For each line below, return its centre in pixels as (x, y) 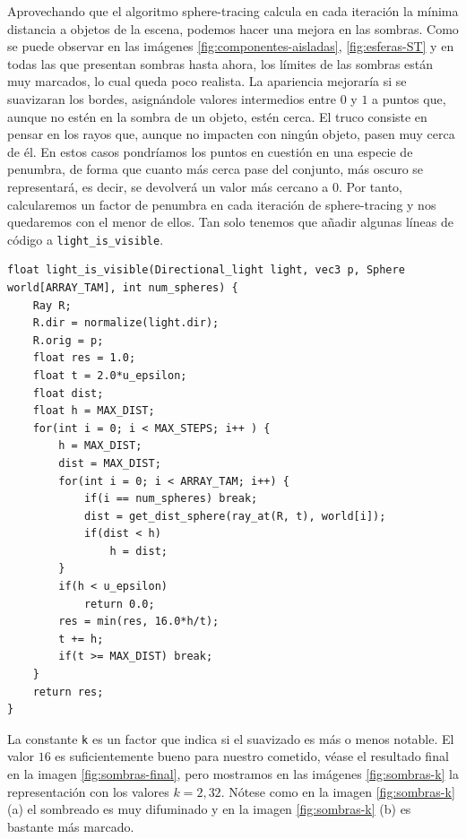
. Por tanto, (370, 186)
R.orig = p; (68, 340)
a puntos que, (409, 98)
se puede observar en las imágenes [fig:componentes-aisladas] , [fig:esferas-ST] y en (231, 46)
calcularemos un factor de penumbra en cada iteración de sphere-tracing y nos (222, 204)
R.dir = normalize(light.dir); (126, 323)
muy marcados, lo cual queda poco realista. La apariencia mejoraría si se (207, 81)
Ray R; (52, 305)
